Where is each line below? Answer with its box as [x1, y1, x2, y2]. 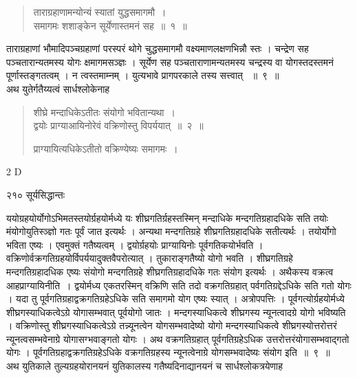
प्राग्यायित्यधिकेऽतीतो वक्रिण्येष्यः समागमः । [33, 141, 178, 155]
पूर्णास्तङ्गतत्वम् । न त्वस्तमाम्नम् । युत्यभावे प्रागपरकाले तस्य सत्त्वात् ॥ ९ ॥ [6, 68, 279, 82]
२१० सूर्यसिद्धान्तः [6, 187, 65, 201]
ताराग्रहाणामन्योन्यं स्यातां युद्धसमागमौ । [33, 5, 166, 19]
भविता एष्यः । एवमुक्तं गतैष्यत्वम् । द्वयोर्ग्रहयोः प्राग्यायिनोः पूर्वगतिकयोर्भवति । [6, 237, 263, 252]
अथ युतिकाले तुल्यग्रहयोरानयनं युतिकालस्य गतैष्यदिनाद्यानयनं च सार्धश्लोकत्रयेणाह [6, 359, 283, 373]
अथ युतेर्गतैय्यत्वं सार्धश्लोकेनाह [6, 81, 110, 96]
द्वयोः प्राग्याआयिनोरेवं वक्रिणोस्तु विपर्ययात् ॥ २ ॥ [33, 118, 204, 133]
